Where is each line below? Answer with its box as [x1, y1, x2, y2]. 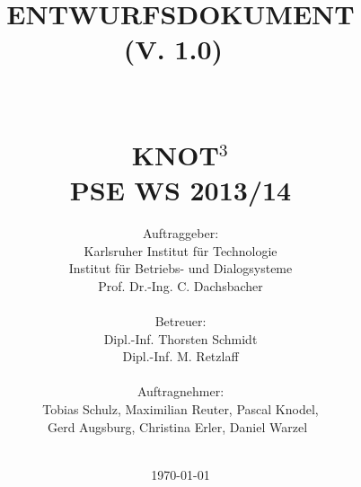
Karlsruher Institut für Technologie [84, 241, 277, 260]
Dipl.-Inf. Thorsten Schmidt [103, 329, 258, 348]
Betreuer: [154, 312, 207, 331]
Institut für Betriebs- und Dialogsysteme [68, 259, 293, 278]
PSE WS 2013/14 [69, 172, 292, 208]
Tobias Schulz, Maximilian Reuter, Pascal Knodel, [42, 400, 319, 418]
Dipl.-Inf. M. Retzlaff [122, 347, 239, 366]
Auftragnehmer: [136, 382, 225, 401]
